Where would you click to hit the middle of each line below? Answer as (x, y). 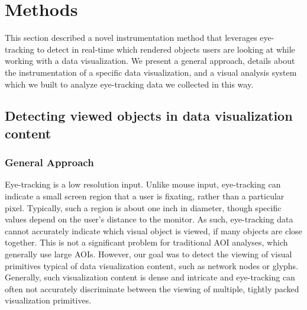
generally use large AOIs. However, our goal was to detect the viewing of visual (148, 254)
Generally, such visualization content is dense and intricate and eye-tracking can (150, 277)
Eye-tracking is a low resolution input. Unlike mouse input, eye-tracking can (143, 184)
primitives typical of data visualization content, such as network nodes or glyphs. (152, 265)
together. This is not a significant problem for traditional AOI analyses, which (146, 242)
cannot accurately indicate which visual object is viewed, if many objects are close (153, 230)
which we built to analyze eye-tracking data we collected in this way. (129, 84)
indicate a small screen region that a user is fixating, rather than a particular (145, 196)
